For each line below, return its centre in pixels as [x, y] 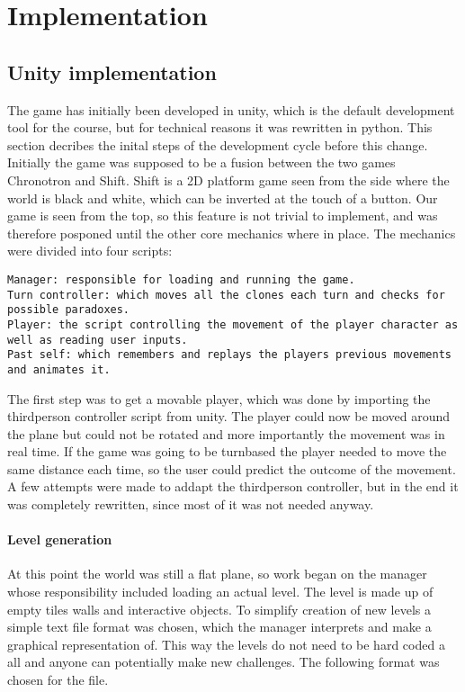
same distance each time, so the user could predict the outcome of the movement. [232, 468]
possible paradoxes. [69, 310]
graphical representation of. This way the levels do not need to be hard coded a [226, 644]
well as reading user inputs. [98, 340]
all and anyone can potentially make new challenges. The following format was [224, 662]
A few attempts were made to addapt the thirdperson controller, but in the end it [233, 486]
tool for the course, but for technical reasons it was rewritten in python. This [220, 127]
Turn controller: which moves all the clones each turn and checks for [226, 295]
